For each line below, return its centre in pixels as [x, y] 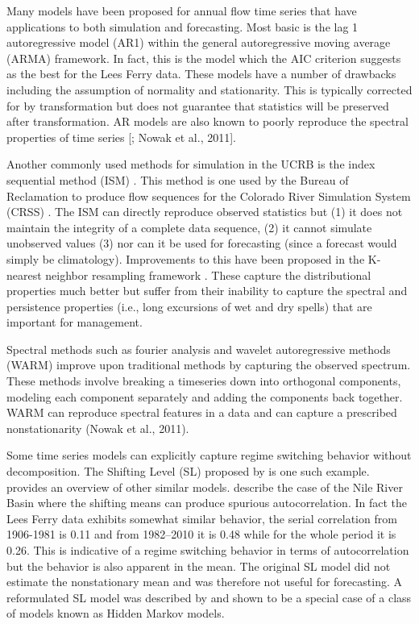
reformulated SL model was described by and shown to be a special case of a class [209, 597]
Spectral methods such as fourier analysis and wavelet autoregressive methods [199, 349]
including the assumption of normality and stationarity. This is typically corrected [209, 89]
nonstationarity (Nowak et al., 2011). [98, 428]
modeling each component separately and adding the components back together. [205, 396]
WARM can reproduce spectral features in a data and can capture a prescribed [202, 412]
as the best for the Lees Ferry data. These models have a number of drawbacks [201, 74]
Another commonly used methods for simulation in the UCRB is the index [191, 164]
